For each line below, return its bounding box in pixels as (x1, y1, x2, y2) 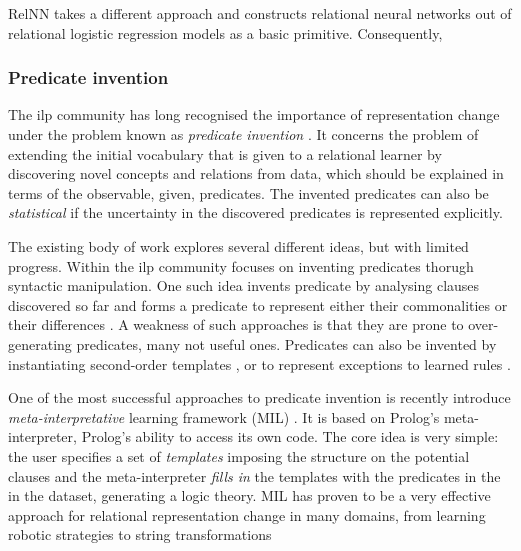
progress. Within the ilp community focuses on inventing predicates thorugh (8, 255, 474, 276)
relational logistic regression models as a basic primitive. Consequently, (8, 22, 443, 43)
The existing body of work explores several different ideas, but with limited (8, 235, 469, 256)
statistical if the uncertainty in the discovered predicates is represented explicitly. (8, 202, 503, 223)
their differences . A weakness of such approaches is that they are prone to (8, 314, 464, 335)
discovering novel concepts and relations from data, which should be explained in (8, 163, 504, 184)
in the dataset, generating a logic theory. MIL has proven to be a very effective (8, 485, 491, 506)
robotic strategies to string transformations (8, 524, 272, 545)
